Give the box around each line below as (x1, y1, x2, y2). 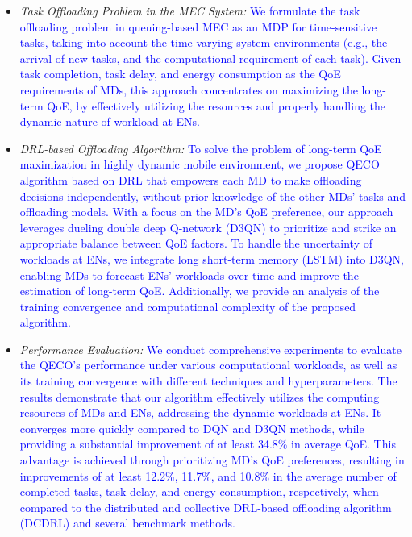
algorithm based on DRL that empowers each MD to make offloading (19, 171, 362, 188)
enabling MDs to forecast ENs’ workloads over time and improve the (19, 266, 359, 283)
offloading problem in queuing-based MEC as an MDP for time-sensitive (19, 18, 377, 35)
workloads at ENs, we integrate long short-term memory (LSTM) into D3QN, (19, 250, 405, 267)
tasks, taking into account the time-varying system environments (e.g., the (19, 34, 388, 51)
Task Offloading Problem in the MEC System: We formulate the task (19, 2, 360, 19)
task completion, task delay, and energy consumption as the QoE (19, 65, 341, 82)
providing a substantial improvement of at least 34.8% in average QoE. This (19, 435, 396, 452)
